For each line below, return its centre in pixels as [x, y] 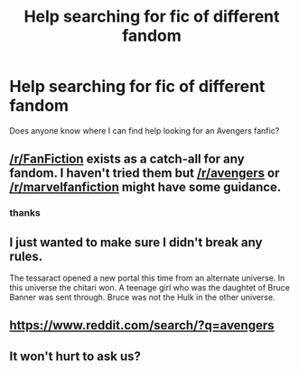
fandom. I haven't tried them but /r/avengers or [145, 173]
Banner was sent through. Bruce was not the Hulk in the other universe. [142, 297]
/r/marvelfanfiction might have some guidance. [145, 187]
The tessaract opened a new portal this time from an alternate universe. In [147, 278]
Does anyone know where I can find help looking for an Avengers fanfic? [145, 130]
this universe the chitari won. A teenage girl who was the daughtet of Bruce [150, 288]
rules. [26, 256]
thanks [25, 213]
